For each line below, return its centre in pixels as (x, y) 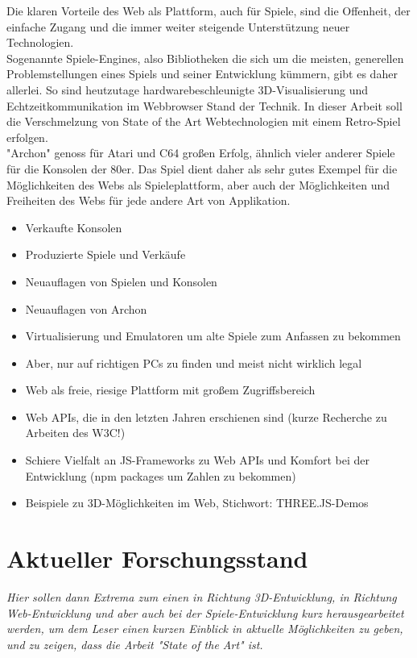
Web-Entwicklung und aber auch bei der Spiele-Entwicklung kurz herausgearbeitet (205, 612)
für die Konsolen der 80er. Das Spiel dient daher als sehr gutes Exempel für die (202, 168)
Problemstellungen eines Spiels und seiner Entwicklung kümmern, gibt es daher (202, 74)
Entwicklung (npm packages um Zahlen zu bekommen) (161, 475)
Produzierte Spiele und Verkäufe (105, 254)
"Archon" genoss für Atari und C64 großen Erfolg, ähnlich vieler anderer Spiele (201, 153)
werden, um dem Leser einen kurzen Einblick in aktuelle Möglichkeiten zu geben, (205, 629)
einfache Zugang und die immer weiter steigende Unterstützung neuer (178, 26)
